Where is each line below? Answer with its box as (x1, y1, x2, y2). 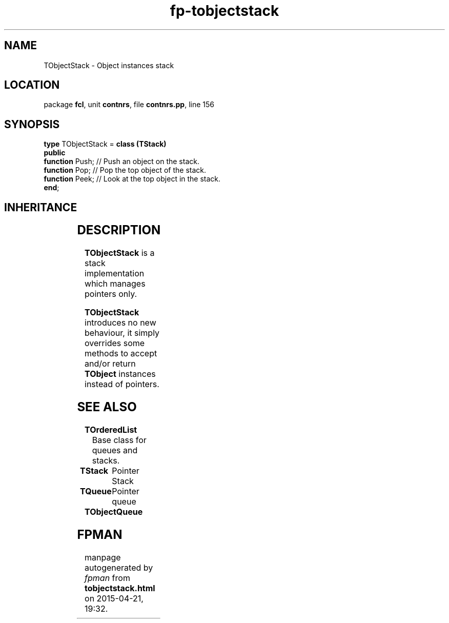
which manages (85, 278, 146, 289)
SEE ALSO (77, 399, 137, 414)
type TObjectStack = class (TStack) (44, 139, 167, 149)
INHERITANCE (4, 200, 77, 214)
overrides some (85, 338, 145, 349)
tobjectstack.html (85, 582, 155, 593)
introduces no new (85, 317, 156, 328)
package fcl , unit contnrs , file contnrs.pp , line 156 (44, 100, 214, 109)
